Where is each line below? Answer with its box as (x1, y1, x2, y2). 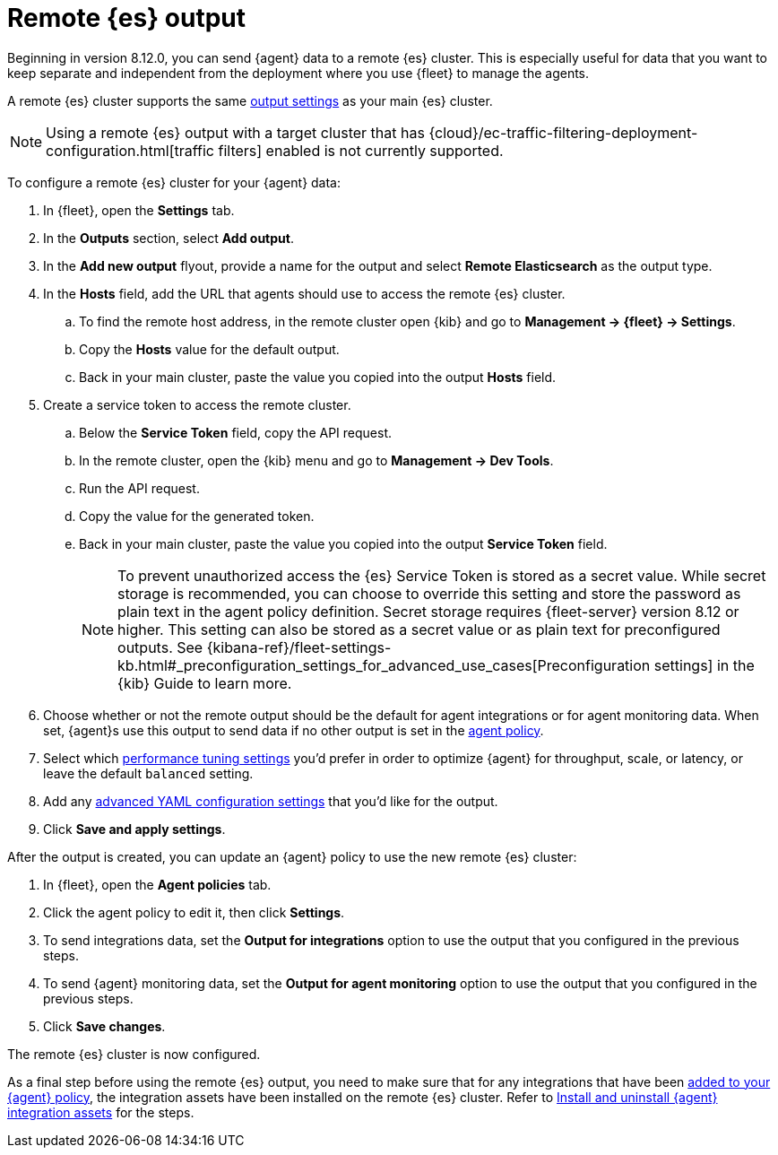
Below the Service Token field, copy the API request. (79, 424, 393, 440)
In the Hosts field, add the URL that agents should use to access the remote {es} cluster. (43, 285, 566, 301)
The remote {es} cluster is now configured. (7, 1046, 261, 1062)
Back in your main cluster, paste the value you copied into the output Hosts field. (79, 369, 557, 385)
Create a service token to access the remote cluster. (43, 396, 351, 412)
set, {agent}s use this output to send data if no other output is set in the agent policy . (43, 722, 544, 738)
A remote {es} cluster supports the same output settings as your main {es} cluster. (7, 92, 493, 109)
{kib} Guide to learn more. (117, 673, 292, 692)
